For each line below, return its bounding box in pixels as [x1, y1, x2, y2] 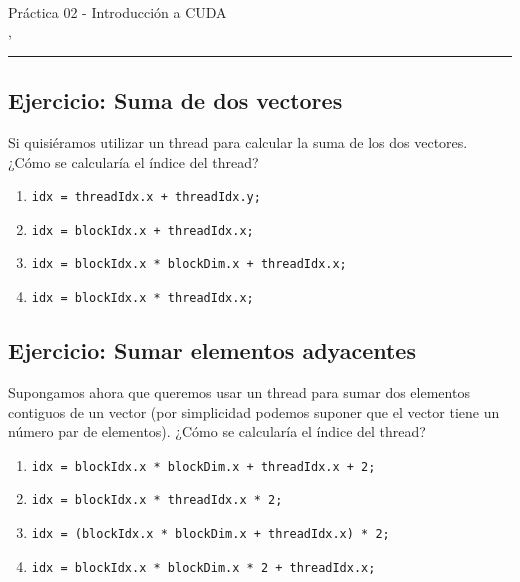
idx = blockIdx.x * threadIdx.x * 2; [31, 493, 283, 508]
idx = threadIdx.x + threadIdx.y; [31, 190, 261, 205]
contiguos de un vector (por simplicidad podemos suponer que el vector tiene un [8, 401, 500, 422]
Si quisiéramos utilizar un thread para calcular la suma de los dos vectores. [8, 131, 468, 152]
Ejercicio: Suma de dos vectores [8, 85, 343, 116]
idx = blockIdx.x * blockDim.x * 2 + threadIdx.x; [31, 560, 376, 575]
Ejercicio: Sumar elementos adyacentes [8, 335, 416, 366]
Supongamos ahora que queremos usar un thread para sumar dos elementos [8, 382, 470, 402]
